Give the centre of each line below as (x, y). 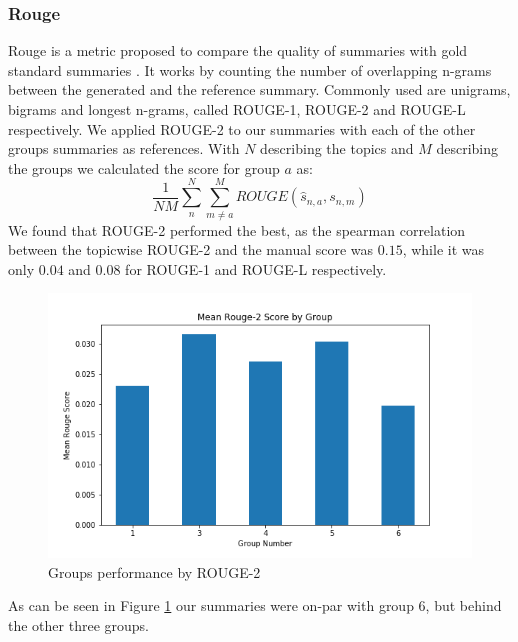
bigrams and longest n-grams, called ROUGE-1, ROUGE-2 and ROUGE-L (237, 109)
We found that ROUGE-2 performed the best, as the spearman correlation (237, 229)
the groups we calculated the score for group (144, 167)
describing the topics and (337, 148)
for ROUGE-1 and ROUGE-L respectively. (256, 268)
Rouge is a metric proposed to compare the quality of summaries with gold (238, 50)
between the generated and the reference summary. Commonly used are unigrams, (259, 89)
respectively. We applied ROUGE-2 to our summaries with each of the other (242, 128)
